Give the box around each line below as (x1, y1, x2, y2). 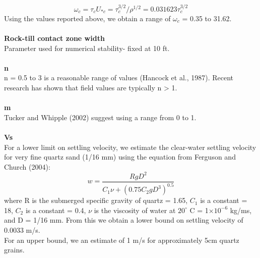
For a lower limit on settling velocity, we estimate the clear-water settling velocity (4, 141, 256, 152)
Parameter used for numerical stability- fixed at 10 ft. (4, 42, 170, 53)
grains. (4, 244, 25, 255)
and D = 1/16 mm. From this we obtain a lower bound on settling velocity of (4, 215, 243, 225)
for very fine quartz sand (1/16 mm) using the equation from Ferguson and (4, 151, 236, 162)
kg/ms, (230, 204, 252, 215)
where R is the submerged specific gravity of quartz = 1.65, (4, 195, 188, 205)
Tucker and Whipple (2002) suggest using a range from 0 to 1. (4, 112, 197, 122)
